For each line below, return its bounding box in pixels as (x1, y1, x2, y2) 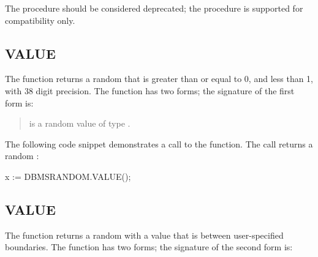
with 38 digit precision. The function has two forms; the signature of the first (5, 84, 295, 97)
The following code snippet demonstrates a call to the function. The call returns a (5, 137, 313, 150)
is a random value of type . (29, 117, 131, 130)
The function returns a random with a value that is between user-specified (5, 228, 284, 241)
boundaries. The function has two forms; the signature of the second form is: (5, 240, 293, 253)
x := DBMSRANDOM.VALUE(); (5, 169, 131, 182)
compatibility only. (5, 13, 75, 26)
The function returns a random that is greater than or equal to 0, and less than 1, (5, 72, 314, 85)
